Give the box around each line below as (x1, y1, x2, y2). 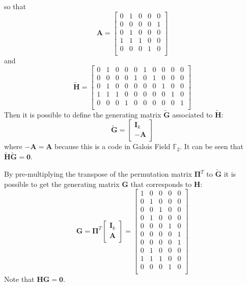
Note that (4, 273, 35, 284)
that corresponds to (130, 178, 192, 189)
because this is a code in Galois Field (54, 141, 171, 152)
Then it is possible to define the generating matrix (4, 109, 161, 120)
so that (4, 1, 26, 11)
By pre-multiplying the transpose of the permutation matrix (4, 169, 192, 179)
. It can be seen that (180, 141, 243, 152)
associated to (172, 109, 213, 120)
